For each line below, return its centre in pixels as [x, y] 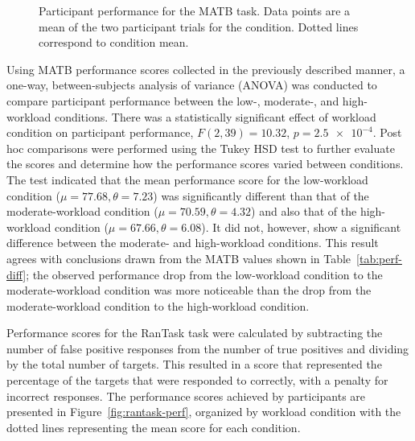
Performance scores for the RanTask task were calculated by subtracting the [195, 333]
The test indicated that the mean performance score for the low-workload [187, 179]
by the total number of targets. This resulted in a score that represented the [194, 364]
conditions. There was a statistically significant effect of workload [215, 116]
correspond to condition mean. [114, 42]
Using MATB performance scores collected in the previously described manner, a [206, 69]
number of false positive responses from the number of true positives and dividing [208, 348]
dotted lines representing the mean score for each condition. [154, 427]
